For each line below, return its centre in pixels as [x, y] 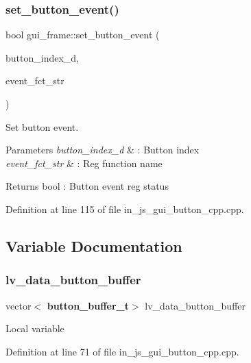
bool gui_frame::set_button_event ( [83, 35]
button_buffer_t [88, 305]
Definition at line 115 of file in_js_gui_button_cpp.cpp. [125, 209]
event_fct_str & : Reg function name [84, 163]
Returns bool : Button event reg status [87, 186]
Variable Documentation [94, 246]
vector [19, 305]
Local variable [35, 328]
